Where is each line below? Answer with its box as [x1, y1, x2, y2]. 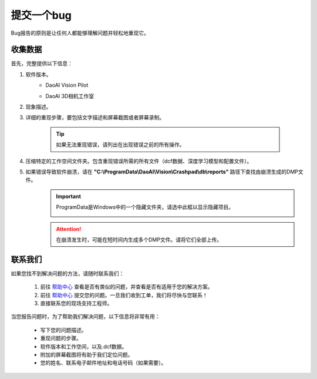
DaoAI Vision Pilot [45, 82, 89, 89]
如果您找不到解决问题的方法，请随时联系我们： [11, 270, 124, 277]
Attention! [56, 225, 82, 232]
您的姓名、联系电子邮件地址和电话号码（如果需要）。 [40, 359, 167, 367]
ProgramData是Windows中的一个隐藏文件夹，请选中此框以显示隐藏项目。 [56, 203, 234, 211]
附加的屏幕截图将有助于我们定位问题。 [40, 351, 133, 358]
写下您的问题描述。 [40, 326, 87, 333]
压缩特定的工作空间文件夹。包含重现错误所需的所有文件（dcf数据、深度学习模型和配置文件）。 [25, 157, 252, 165]
